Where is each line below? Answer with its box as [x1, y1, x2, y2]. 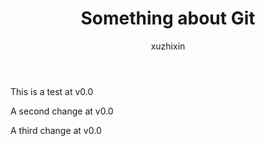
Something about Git [80, 7, 256, 30]
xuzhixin [150, 40, 186, 52]
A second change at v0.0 [10, 105, 114, 117]
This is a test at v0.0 [10, 85, 94, 97]
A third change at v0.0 [10, 124, 102, 136]
